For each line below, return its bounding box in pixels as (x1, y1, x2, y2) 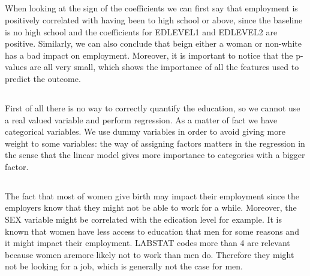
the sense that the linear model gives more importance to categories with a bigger (5, 148, 305, 161)
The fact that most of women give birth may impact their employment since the (5, 189, 299, 202)
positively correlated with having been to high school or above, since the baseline (5, 13, 303, 26)
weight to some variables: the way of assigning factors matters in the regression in (5, 137, 305, 149)
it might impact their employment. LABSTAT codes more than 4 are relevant (5, 236, 290, 249)
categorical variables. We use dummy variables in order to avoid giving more (5, 125, 285, 138)
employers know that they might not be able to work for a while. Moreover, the (5, 201, 297, 214)
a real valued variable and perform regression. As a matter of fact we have (5, 113, 278, 126)
